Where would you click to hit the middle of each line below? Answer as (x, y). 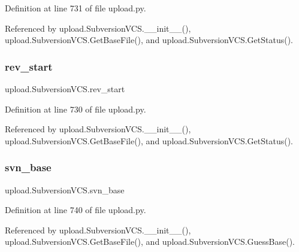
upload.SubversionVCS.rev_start (65, 89)
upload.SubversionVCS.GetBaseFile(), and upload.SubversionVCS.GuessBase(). (150, 242)
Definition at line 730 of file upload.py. (75, 109)
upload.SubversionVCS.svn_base (65, 189)
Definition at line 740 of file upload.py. (75, 210)
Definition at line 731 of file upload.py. (75, 8)
